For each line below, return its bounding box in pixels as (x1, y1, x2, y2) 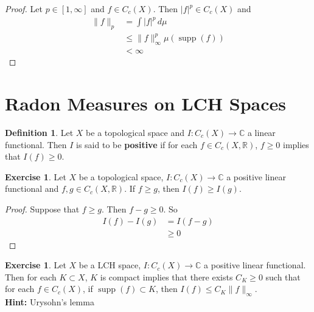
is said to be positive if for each (76, 138, 198, 151)
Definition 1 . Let (5, 126, 74, 138)
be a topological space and (86, 126, 184, 138)
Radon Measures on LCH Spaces (5, 91, 286, 116)
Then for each (5, 270, 57, 283)
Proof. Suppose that (5, 202, 80, 215)
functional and (5, 182, 59, 195)
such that (265, 270, 301, 283)
